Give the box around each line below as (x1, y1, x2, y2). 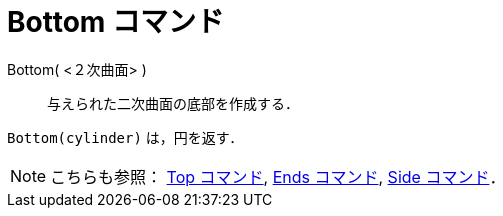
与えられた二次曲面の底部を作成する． (47, 94, 299, 112)
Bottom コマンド (7, 5, 224, 39)
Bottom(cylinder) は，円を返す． (7, 128, 244, 146)
